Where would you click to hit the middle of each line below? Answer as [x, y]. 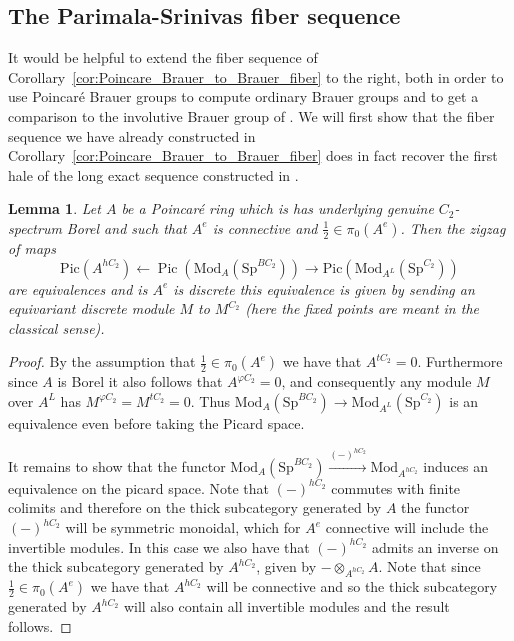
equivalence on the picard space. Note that [139, 487]
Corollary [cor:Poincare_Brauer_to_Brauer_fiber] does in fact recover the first [253, 155]
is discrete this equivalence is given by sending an [324, 288]
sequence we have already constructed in [132, 135]
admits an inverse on [435, 546]
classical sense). [56, 327]
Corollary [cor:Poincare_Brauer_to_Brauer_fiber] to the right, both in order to [256, 76]
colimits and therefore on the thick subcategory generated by [195, 507]
